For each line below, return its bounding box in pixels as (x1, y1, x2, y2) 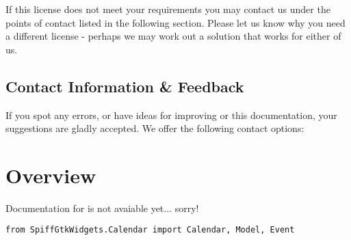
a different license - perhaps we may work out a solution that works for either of (5, 29, 341, 43)
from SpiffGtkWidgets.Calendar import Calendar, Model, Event (5, 225, 295, 235)
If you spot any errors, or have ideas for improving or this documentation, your (5, 107, 337, 122)
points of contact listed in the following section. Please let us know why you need (5, 15, 346, 29)
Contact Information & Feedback (5, 75, 244, 96)
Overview (5, 161, 96, 189)
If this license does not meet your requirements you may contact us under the (5, 2, 330, 16)
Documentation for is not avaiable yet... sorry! (5, 200, 199, 215)
